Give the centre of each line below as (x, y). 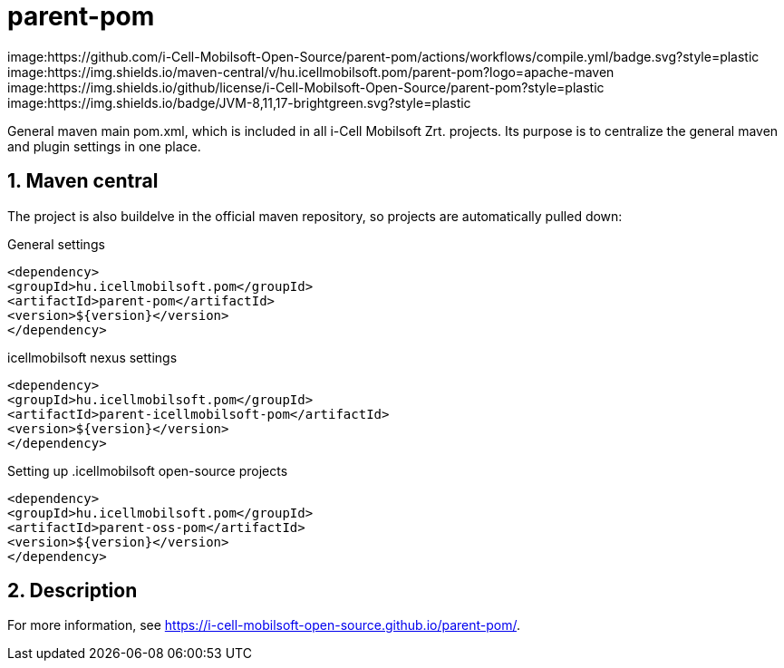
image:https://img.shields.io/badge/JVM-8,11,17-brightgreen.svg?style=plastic (239, 102)
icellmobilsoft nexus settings (92, 357)
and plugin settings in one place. (104, 146)
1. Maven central (83, 181)
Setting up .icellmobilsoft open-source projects (148, 470)
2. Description (73, 591)
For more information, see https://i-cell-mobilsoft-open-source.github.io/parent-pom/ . (264, 625)
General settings (56, 244)
